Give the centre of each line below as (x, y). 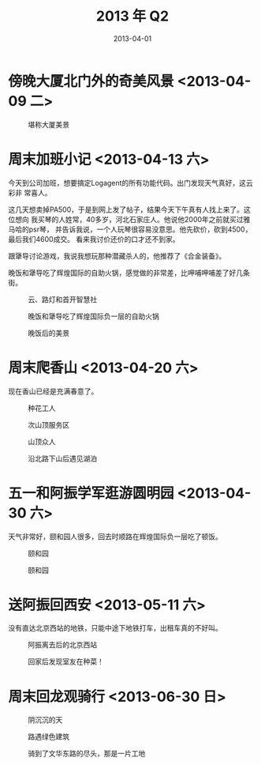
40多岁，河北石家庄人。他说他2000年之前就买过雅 (168, 219)
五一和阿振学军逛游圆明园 (91, 493)
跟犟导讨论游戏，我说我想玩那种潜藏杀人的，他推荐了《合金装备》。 (117, 256)
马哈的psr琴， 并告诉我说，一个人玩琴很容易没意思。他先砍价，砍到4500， (130, 229)
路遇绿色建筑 (48, 737)
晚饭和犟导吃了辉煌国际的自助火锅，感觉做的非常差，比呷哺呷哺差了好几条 (129, 273)
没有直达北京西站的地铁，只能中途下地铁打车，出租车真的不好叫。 (115, 628)
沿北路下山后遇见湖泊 (62, 458)
